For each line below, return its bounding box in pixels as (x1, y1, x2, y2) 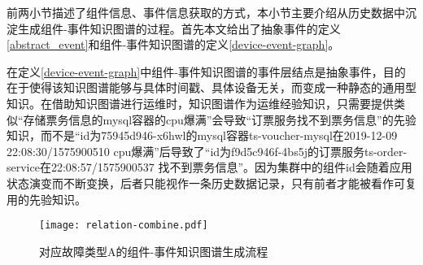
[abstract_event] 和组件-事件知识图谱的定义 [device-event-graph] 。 (7, 36, 340, 53)
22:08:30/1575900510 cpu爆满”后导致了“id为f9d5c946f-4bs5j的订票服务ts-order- (7, 142, 408, 159)
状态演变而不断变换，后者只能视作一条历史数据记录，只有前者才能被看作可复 (7, 174, 416, 191)
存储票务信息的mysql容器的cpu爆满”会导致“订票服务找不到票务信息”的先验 (23, 111, 416, 128)
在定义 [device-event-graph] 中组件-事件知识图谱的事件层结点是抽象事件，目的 (7, 63, 406, 80)
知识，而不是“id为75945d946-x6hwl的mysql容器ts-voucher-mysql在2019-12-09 (7, 127, 398, 144)
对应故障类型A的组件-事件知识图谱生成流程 (39, 242, 268, 259)
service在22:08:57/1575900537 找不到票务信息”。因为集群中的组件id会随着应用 (7, 159, 412, 176)
